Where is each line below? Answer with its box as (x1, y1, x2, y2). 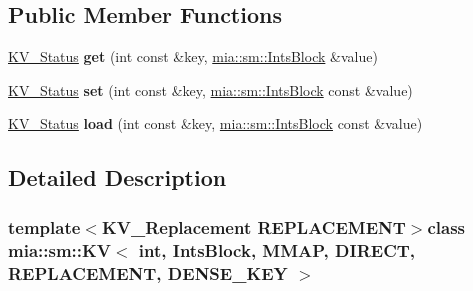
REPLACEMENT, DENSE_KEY (8, 260, 288, 285)
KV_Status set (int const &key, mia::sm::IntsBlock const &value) (8, 79, 413, 100)
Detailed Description (8, 162, 227, 193)
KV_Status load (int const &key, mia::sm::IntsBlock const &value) (8, 113, 423, 134)
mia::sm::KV (8, 237, 111, 262)
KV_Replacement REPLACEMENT (101, 214, 406, 239)
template (8, 214, 81, 239)
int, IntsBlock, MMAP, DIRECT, (138, 237, 416, 262)
